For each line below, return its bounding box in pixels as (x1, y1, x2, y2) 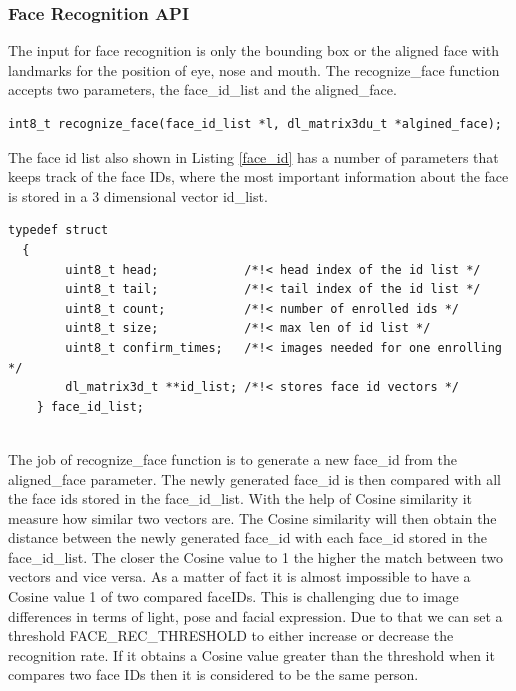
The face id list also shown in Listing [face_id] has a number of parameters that (8, 146, 499, 167)
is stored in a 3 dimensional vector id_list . (8, 185, 268, 206)
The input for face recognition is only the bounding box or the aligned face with (8, 40, 500, 61)
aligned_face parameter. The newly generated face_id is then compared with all (8, 468, 501, 489)
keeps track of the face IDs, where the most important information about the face (8, 166, 509, 187)
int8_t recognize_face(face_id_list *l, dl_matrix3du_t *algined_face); (8, 117, 502, 131)
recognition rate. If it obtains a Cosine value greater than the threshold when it (8, 644, 495, 665)
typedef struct (8, 223, 109, 238)
